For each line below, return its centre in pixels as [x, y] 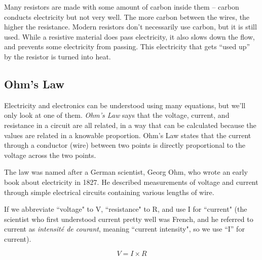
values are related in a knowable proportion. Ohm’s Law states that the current [128, 135]
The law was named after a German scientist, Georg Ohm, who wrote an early [126, 172]
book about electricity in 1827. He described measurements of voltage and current [131, 182]
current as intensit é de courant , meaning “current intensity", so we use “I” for [124, 229]
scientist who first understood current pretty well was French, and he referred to [129, 219]
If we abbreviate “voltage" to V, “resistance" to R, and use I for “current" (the [126, 209]
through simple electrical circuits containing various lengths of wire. [109, 192]
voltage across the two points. [50, 155]
